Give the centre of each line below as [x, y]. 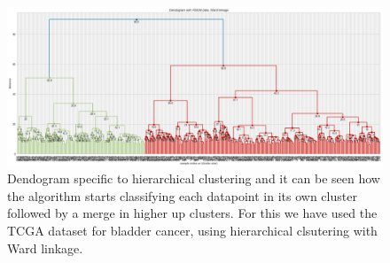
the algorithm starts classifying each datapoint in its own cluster [182, 195]
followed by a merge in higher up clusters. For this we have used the [192, 213]
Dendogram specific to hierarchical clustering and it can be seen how [194, 178]
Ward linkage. [45, 248]
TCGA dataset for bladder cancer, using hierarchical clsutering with [192, 231]
